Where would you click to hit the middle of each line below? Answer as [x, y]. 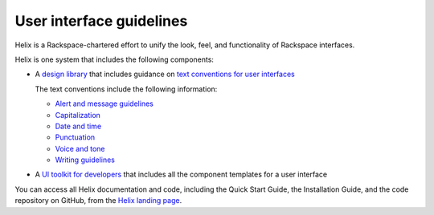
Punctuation [75, 137]
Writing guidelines [85, 160]
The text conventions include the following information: [126, 89]
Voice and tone [80, 148]
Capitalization [78, 115]
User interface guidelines [101, 21]
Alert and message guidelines [104, 103]
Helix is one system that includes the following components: [115, 59]
